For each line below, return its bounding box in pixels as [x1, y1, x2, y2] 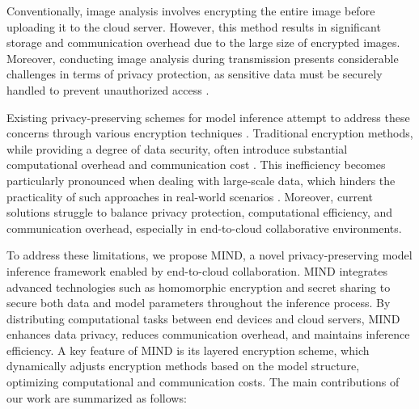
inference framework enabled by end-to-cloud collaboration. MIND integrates [6, 262, 388, 279]
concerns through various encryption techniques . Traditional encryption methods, [6, 124, 413, 141]
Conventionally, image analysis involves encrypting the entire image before [6, 2, 375, 19]
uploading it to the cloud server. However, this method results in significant [6, 18, 381, 35]
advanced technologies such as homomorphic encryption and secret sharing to [6, 278, 391, 295]
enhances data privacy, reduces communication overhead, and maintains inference [6, 326, 410, 343]
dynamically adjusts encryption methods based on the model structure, [6, 357, 360, 374]
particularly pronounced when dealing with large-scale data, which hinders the [6, 171, 396, 188]
